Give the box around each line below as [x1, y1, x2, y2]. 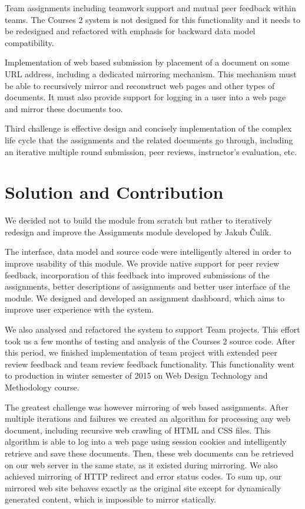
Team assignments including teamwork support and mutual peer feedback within [5, 2, 296, 14]
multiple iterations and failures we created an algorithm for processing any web [5, 412, 291, 425]
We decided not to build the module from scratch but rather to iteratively [5, 214, 272, 226]
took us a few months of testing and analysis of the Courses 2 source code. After [5, 334, 296, 347]
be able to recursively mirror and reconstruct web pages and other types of [5, 79, 275, 91]
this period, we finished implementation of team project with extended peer [5, 346, 277, 359]
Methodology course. [5, 380, 79, 393]
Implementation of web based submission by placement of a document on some [5, 56, 290, 68]
